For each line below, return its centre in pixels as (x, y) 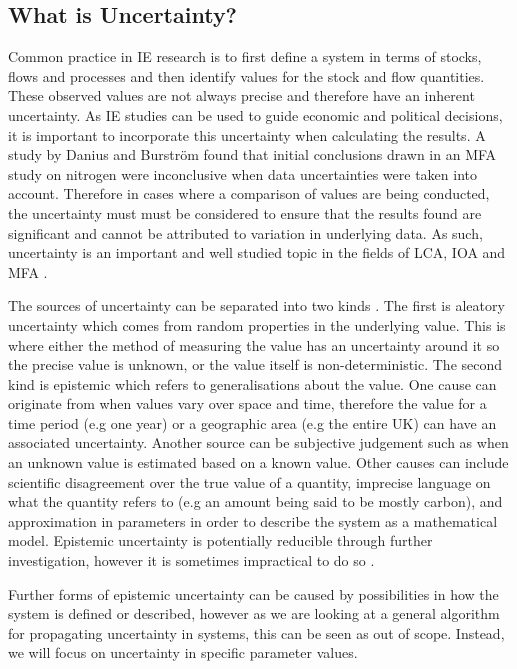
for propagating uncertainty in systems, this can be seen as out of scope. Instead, (256, 632)
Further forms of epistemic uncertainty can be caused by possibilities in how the (253, 593)
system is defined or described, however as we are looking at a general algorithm (254, 613)
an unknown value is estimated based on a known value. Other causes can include (258, 462)
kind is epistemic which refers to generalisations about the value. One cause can (252, 383)
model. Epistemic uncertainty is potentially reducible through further (220, 540)
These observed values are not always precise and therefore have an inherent (241, 95)
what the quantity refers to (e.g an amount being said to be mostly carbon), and (255, 501)
